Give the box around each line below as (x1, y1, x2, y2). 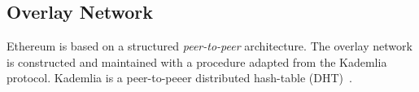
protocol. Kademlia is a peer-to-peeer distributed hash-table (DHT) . (7, 69, 352, 86)
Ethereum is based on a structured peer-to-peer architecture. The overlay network (7, 37, 412, 55)
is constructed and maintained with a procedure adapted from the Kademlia (7, 53, 387, 70)
